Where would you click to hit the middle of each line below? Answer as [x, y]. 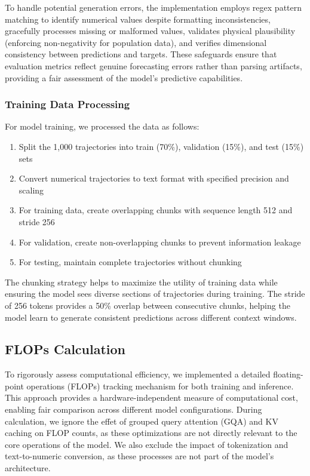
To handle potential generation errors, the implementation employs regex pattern [154, 7]
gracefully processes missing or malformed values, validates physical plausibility [150, 31]
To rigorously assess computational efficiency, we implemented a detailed [138, 374]
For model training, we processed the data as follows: [102, 126]
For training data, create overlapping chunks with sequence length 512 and [156, 210]
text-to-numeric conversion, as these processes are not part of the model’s [139, 456]
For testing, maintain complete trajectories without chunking [130, 262]
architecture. [28, 468]
